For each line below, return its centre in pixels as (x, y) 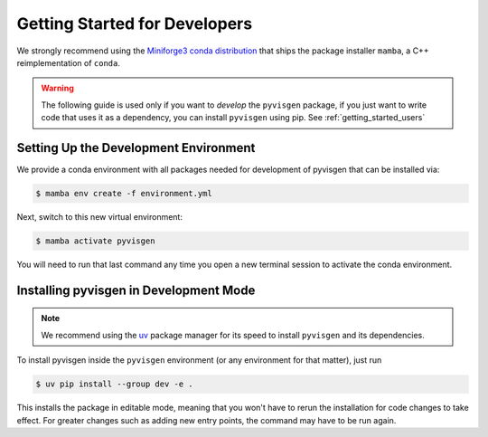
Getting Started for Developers (135, 24)
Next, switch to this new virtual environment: (99, 216)
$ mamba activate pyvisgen (95, 241)
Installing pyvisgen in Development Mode (136, 290)
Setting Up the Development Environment (136, 148)
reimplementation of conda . (69, 62)
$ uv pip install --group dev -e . (114, 384)
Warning (57, 88)
